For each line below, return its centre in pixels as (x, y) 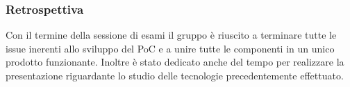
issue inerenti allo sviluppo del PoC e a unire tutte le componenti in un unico (170, 48)
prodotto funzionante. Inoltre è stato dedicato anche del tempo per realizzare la (175, 62)
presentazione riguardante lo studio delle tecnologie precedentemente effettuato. (175, 75)
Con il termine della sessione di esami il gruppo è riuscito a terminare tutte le (171, 35)
